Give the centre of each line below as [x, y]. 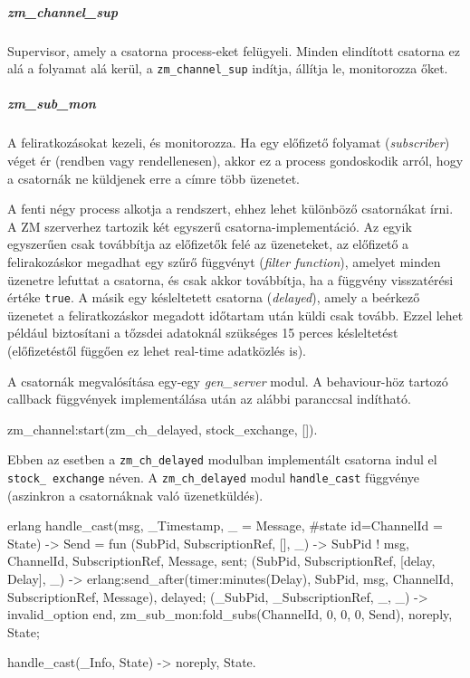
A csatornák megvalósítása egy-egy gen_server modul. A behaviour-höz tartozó [228, 381]
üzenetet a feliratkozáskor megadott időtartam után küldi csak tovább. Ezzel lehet [235, 315]
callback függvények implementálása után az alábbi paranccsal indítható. [209, 399]
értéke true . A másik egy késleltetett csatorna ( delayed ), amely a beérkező [214, 297]
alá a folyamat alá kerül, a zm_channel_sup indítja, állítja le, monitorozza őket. [228, 68]
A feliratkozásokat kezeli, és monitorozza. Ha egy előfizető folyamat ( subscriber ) [229, 143]
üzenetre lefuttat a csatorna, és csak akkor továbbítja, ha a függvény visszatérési [230, 279]
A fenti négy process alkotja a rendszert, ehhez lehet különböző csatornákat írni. [230, 209]
